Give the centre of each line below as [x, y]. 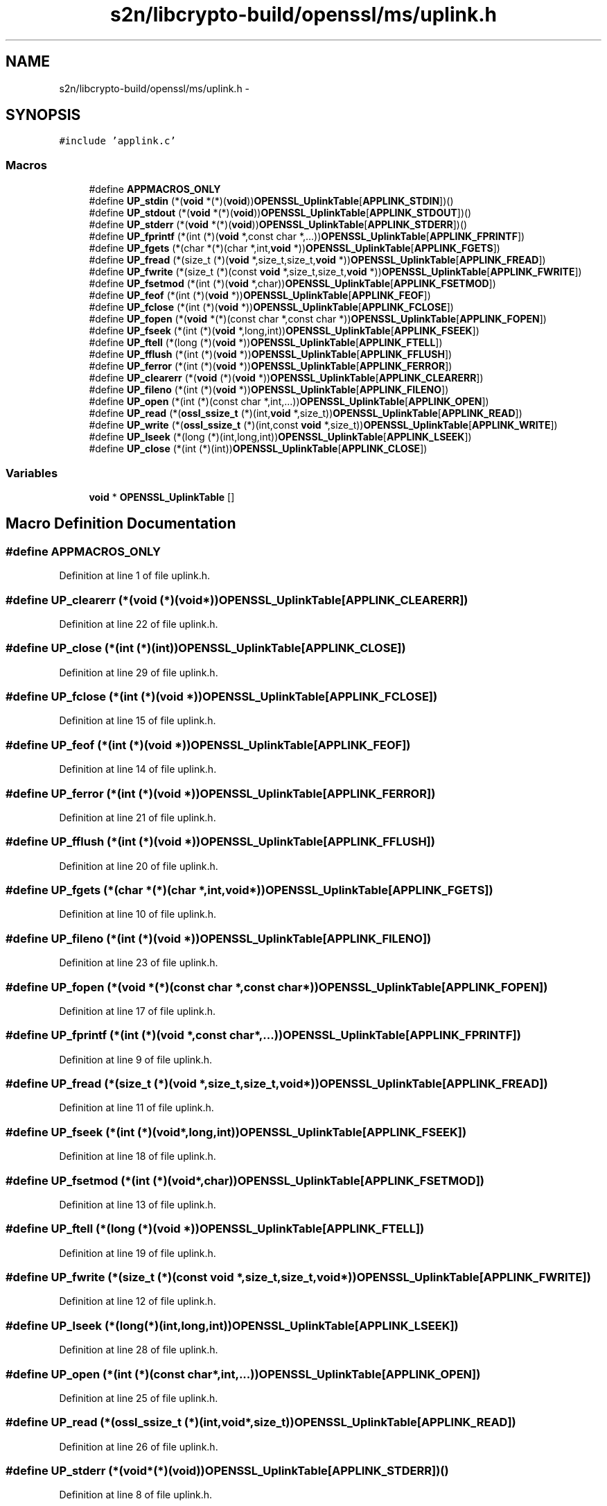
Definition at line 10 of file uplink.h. [138, 914]
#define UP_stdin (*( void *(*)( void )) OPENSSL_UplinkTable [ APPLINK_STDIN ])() [271, 201]
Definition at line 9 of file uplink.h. [136, 1059]
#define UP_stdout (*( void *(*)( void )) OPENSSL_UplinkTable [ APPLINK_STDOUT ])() [280, 213]
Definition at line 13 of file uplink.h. [138, 1204]
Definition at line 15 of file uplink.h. [138, 721]
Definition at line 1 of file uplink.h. [135, 576]
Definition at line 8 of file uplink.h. [136, 1495]
